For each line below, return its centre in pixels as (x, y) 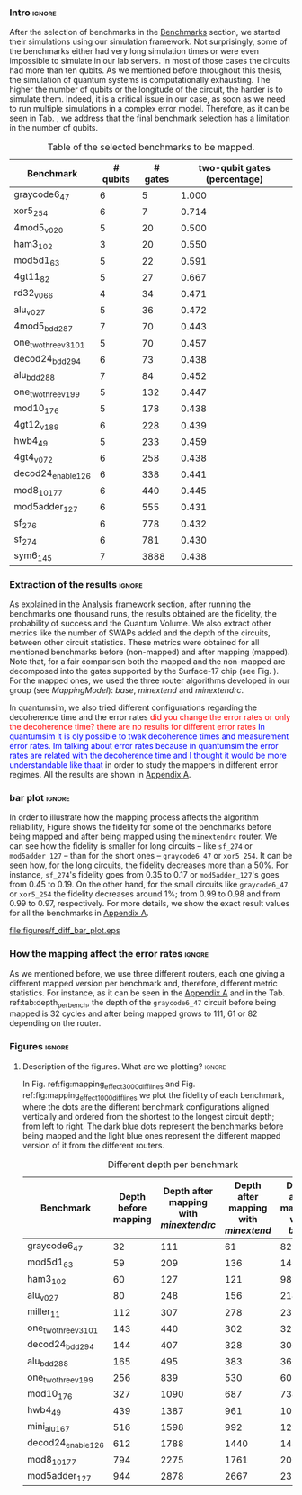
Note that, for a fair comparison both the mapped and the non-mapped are (147, 661)
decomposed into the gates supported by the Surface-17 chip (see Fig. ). (144, 671)
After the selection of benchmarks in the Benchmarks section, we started (145, 32)
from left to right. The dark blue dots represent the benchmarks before (153, 1126)
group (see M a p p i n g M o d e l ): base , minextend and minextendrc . (127, 689)
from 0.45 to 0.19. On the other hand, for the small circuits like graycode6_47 (149, 885)
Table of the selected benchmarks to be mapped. (151, 148)
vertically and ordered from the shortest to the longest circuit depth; (148, 1117)
